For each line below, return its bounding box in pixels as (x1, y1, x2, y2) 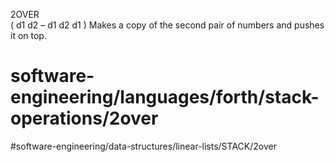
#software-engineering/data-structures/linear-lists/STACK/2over (10, 140, 277, 152)
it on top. (10, 30, 47, 41)
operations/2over (10, 107, 159, 130)
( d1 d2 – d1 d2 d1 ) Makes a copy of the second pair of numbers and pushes (10, 19, 325, 31)
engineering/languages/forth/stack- (10, 86, 320, 109)
